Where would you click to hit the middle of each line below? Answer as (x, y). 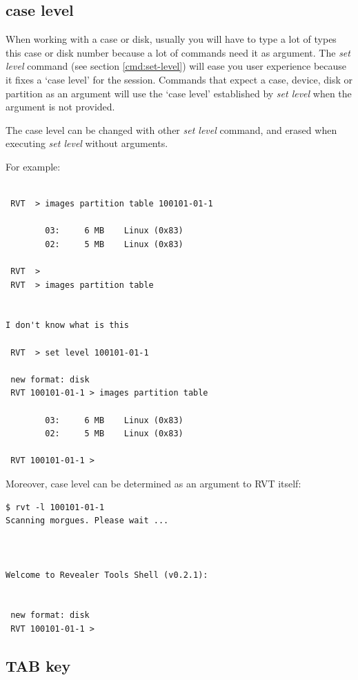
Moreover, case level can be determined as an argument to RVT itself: (153, 484)
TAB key (38, 665)
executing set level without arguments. (87, 143)
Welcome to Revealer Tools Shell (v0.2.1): (107, 575)
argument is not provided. (60, 107)
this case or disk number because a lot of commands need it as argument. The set (178, 52)
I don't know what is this (67, 326)
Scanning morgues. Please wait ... (87, 521)
